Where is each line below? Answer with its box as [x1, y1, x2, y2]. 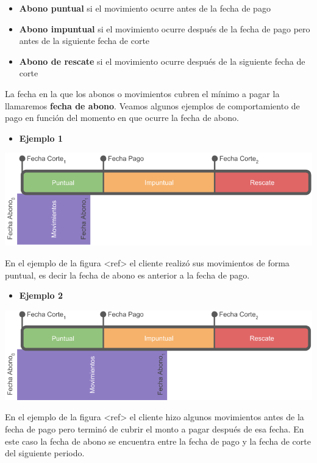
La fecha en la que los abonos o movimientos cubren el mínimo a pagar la [5, 87, 280, 100]
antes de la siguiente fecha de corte [19, 34, 150, 47]
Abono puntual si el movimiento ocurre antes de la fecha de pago [19, 2, 271, 14]
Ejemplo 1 [19, 131, 63, 144]
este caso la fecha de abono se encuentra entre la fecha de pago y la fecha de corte [5, 434, 311, 447]
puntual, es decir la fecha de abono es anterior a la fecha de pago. [5, 268, 250, 281]
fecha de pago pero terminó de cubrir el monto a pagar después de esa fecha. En [5, 423, 304, 436]
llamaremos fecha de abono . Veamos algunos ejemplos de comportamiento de [5, 99, 300, 112]
